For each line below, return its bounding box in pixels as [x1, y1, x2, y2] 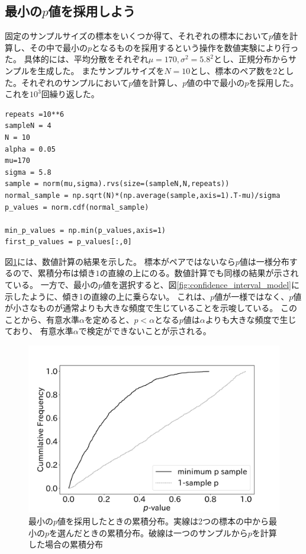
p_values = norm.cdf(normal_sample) [5, 203, 149, 212]
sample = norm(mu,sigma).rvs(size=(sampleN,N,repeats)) [5, 180, 230, 188]
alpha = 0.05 [5, 145, 56, 153]
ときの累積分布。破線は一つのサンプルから [82, 526, 248, 539]
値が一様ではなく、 [214, 290, 289, 302]
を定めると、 [84, 313, 134, 325]
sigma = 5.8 [5, 168, 51, 177]
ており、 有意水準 [5, 325, 73, 337]
